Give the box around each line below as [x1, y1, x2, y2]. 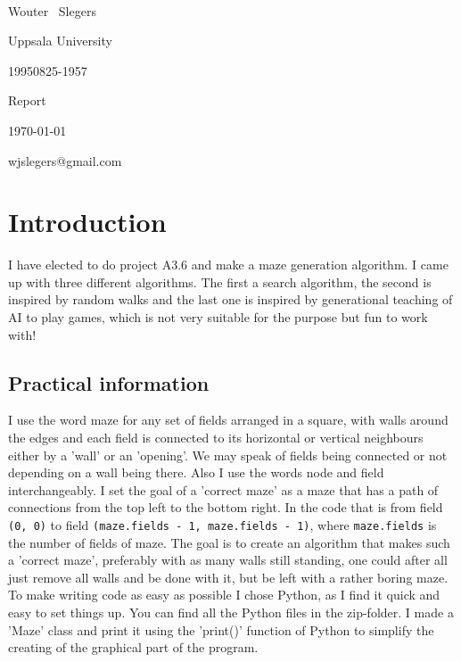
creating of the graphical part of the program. [8, 638, 259, 657]
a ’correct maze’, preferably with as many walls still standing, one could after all [8, 550, 448, 569]
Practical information [8, 368, 210, 396]
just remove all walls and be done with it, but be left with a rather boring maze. [8, 567, 449, 586]
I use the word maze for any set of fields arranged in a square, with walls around [8, 410, 449, 429]
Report [8, 91, 46, 110]
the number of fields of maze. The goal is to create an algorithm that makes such [8, 533, 450, 551]
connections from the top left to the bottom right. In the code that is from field [8, 498, 443, 517]
